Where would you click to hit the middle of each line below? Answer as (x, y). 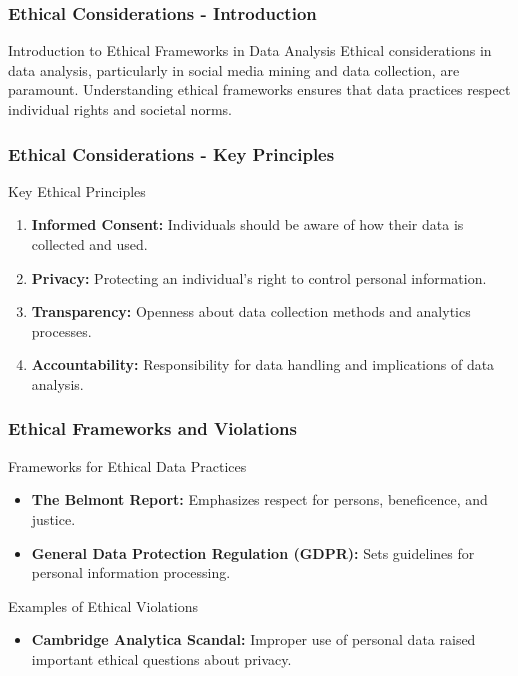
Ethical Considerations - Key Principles (171, 153)
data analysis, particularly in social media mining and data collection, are (234, 69)
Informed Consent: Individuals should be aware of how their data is (247, 224)
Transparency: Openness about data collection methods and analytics (251, 311)
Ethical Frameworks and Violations (153, 428)
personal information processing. (131, 572)
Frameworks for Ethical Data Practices (127, 465)
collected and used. (89, 244)
